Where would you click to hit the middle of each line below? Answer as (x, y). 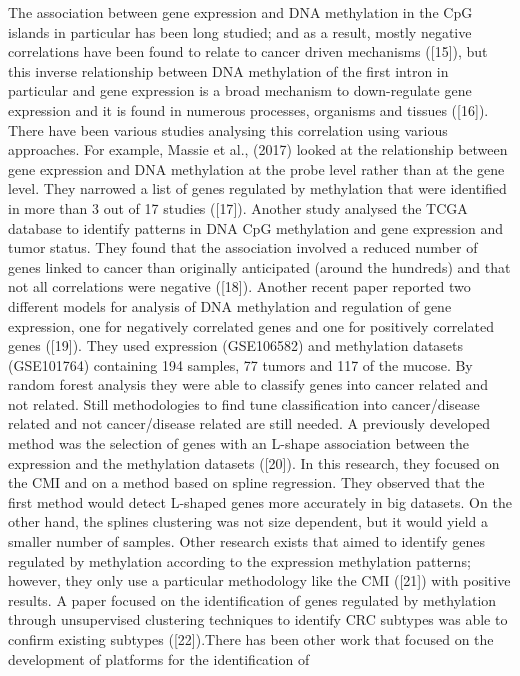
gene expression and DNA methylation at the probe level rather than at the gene (256, 168)
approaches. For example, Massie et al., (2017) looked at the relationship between (258, 149)
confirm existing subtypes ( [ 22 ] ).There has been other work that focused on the (251, 639)
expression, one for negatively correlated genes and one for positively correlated (251, 325)
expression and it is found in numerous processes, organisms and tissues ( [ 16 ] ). (248, 109)
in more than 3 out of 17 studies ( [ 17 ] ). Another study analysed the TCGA (238, 207)
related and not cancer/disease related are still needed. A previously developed (249, 423)
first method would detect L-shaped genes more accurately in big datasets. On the (260, 501)
